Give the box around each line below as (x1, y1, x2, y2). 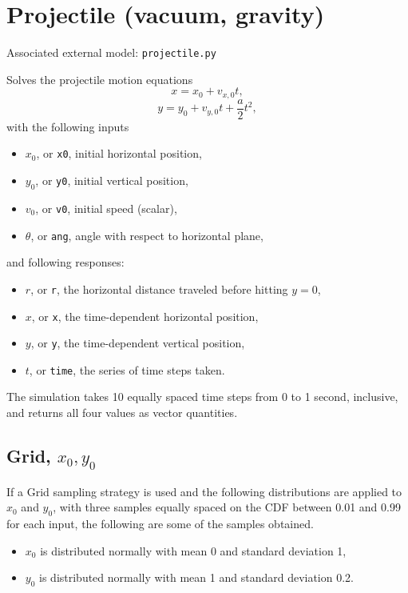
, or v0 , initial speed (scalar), (35, 199, 177, 216)
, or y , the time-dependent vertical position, (30, 335, 245, 351)
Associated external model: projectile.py (6, 44, 216, 61)
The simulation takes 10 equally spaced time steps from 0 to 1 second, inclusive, (6, 388, 398, 405)
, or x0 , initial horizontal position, (36, 145, 202, 162)
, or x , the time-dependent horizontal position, (31, 307, 259, 324)
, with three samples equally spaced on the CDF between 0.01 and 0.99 (53, 499, 401, 515)
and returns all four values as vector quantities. (6, 404, 238, 421)
